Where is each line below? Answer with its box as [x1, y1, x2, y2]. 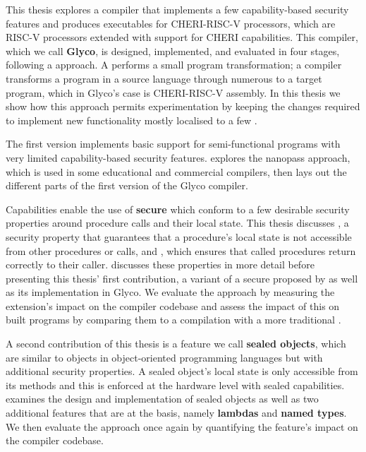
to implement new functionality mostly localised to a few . [6, 112, 257, 127]
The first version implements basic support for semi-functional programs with [6, 136, 341, 151]
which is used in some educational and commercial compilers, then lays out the [6, 164, 347, 179]
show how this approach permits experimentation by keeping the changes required [6, 99, 360, 114]
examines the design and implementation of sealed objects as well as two [6, 391, 319, 406]
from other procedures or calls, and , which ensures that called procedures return [6, 243, 356, 258]
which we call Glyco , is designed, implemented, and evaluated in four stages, [6, 43, 340, 58]
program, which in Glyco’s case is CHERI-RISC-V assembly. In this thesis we [6, 85, 341, 100]
